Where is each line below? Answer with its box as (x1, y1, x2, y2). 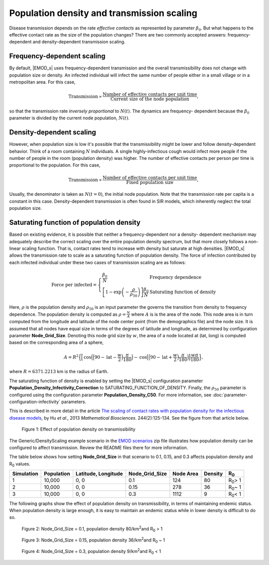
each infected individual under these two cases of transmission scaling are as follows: (9, 259, 186, 265)
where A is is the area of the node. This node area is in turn (131, 311, 254, 317)
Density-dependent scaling (9, 128, 97, 137)
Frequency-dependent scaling (9, 52, 106, 60)
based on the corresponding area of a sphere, (9, 340, 104, 346)
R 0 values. (9, 461, 31, 468)
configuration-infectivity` (9, 399, 61, 405)
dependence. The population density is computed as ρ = (9, 311, 127, 317)
